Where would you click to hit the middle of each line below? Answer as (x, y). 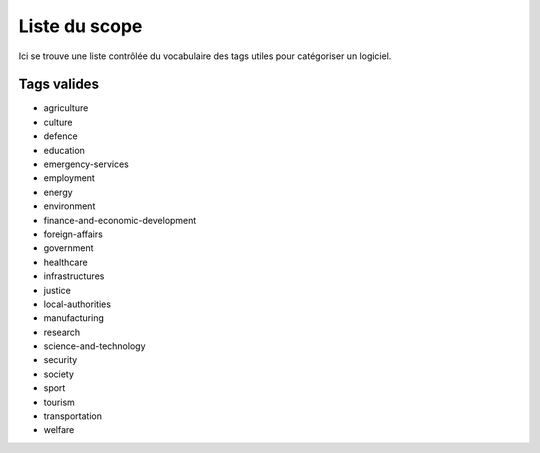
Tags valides (59, 84)
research (62, 332)
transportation (72, 416)
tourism (59, 402)
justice (57, 290)
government (68, 248)
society (59, 374)
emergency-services (86, 164)
